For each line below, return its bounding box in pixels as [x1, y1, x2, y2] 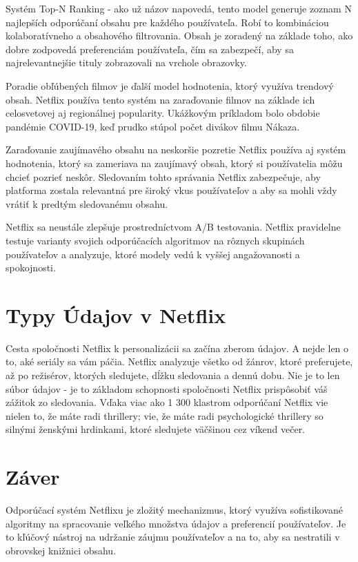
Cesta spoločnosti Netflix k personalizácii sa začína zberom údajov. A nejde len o [6, 340, 349, 355]
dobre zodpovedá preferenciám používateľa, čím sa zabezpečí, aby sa [6, 41, 294, 56]
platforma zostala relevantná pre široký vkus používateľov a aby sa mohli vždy [6, 183, 337, 197]
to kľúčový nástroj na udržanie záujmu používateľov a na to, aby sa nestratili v [6, 530, 340, 544]
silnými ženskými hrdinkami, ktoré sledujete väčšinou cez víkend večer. [6, 422, 306, 436]
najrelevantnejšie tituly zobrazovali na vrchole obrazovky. [6, 55, 247, 70]
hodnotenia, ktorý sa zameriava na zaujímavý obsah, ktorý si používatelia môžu [6, 155, 343, 170]
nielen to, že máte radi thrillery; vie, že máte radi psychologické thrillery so [6, 408, 324, 423]
